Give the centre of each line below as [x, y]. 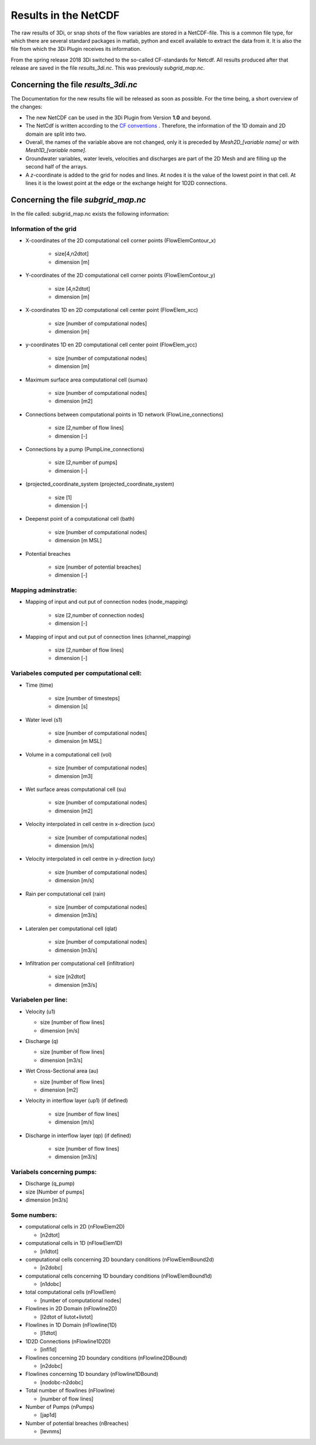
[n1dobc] [51, 1284]
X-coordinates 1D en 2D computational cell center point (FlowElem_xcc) [112, 310]
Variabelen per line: [39, 1000]
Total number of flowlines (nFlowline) [70, 1391]
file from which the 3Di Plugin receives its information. [76, 49]
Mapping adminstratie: [44, 590]
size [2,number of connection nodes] [99, 615]
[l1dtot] [49, 1333]
